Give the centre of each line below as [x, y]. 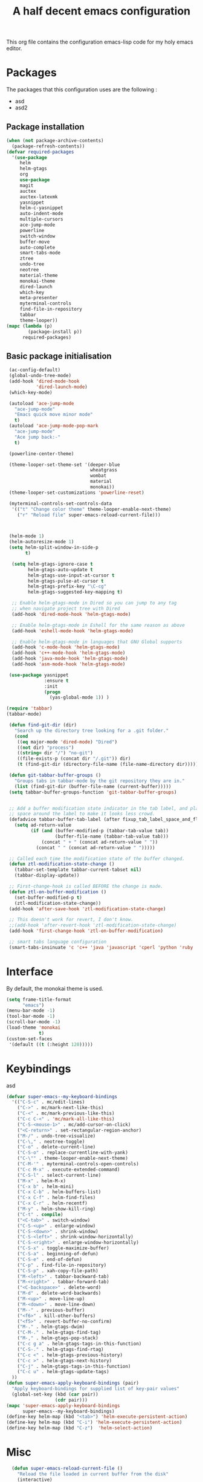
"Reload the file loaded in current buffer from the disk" [93, 1474]
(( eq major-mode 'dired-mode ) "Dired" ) [67, 742]
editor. [14, 48]
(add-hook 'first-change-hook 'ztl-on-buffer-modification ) [86, 931]
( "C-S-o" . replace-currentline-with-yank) [73, 1153]
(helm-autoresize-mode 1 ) [41, 542]
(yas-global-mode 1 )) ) [79, 697]
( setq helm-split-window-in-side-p [53, 548]
